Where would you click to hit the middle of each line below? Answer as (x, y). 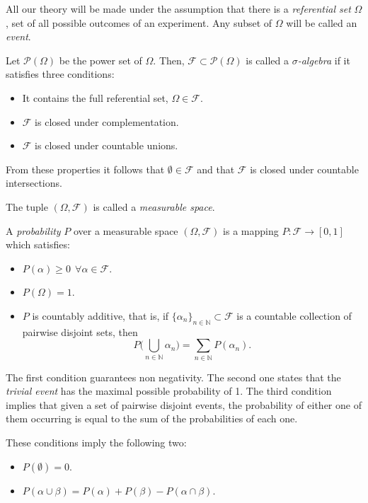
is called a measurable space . (154, 206)
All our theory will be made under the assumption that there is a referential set (178, 8)
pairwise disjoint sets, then (80, 331)
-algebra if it (324, 60)
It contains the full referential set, (95, 97)
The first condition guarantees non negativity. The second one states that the (173, 377)
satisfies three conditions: (60, 74)
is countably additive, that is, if (100, 315)
